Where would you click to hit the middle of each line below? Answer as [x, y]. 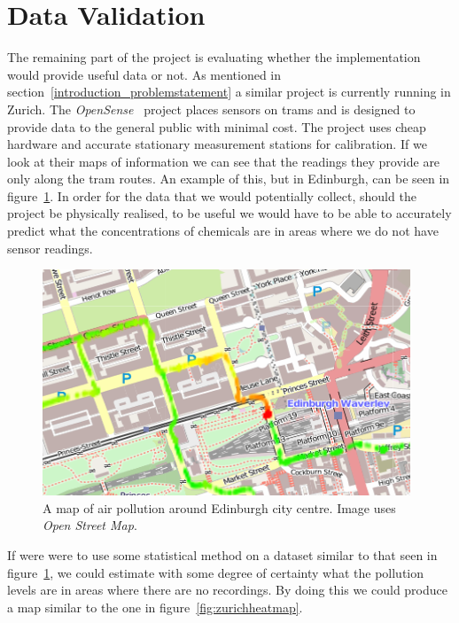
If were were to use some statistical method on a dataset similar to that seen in [222, 555]
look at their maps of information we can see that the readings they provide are [224, 161]
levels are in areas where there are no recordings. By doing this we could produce [227, 590]
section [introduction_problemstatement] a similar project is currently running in [229, 92]
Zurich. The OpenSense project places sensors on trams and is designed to [211, 109]
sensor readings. [50, 248]
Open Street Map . [90, 525]
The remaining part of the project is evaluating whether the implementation [214, 57]
